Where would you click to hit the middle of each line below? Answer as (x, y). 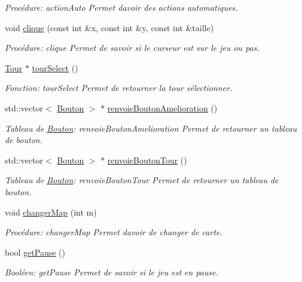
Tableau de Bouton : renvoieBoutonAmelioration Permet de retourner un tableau (151, 128)
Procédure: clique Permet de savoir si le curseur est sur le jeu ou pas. (132, 48)
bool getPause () (35, 252)
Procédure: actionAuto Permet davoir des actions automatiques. (121, 7)
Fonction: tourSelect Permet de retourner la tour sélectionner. (119, 88)
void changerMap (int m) (51, 212)
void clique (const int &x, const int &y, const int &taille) (109, 27)
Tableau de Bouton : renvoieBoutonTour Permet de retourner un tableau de (142, 180)
